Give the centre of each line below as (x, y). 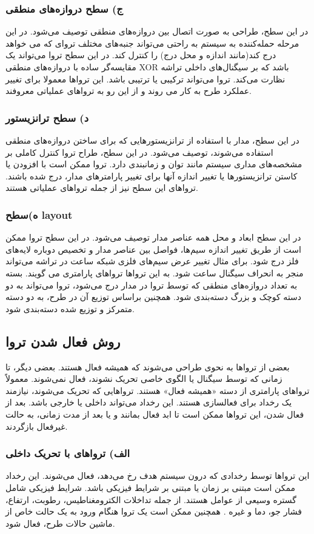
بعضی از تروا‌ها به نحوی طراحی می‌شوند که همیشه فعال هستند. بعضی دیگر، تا (148, 366)
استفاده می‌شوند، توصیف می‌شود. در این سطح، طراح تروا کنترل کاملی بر (139, 152)
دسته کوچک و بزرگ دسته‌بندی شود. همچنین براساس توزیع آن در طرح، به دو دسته (154, 297)
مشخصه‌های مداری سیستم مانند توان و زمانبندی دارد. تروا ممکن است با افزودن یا (154, 164)
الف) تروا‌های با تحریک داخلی (68, 453)
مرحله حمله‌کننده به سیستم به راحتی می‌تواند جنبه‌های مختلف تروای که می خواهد (152, 43)
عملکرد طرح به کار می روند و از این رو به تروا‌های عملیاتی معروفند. (129, 91)
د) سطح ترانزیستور (47, 117)
